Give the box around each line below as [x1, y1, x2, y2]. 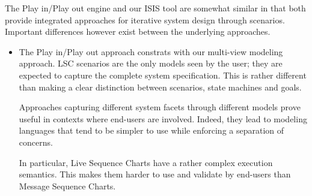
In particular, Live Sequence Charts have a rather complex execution [19, 156, 273, 168]
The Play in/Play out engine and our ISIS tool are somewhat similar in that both [5, 2, 306, 14]
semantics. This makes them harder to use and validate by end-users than [19, 168, 291, 180]
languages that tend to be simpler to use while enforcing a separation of [19, 124, 284, 137]
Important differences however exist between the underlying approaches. [5, 25, 271, 38]
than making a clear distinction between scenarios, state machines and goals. [19, 80, 302, 93]
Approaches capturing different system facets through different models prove [19, 101, 301, 113]
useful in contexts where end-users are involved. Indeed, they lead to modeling [19, 112, 307, 125]
